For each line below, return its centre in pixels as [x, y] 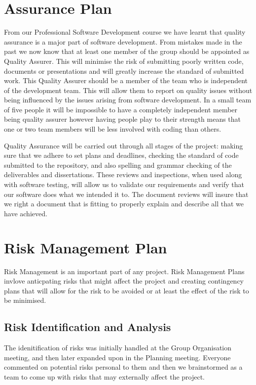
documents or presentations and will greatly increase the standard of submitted [124, 71]
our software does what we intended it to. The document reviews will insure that [126, 194]
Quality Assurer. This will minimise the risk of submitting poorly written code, [124, 61]
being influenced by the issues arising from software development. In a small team [128, 100]
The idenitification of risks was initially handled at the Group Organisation [118, 348]
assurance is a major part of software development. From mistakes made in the [123, 41]
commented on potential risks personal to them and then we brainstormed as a [123, 367]
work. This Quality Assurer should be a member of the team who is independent [126, 80]
